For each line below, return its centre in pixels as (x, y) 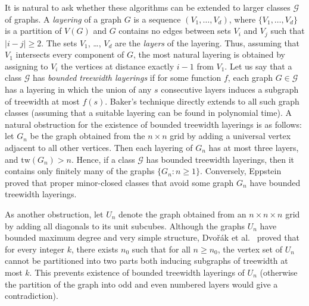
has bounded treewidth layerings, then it (220, 159)
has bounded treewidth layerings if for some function (127, 78)
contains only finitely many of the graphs (80, 171)
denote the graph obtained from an (182, 214)
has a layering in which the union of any (78, 89)
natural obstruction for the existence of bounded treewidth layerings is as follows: (153, 124)
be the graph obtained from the (88, 136)
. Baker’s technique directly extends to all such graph (202, 101)
